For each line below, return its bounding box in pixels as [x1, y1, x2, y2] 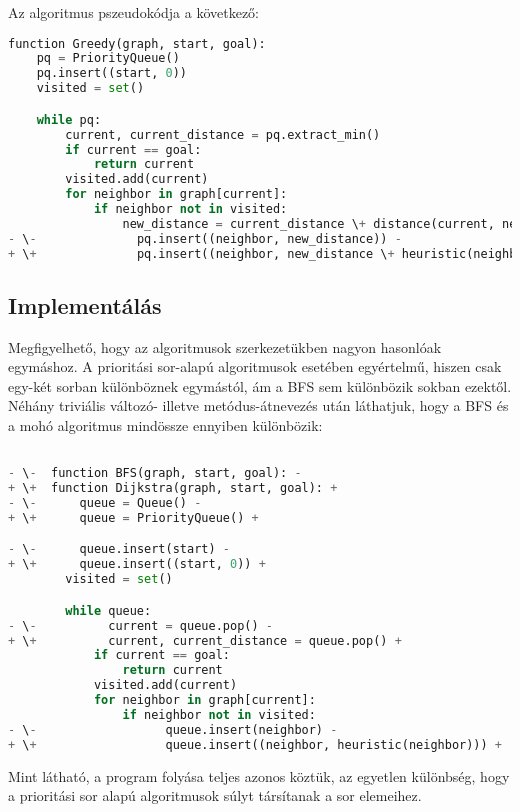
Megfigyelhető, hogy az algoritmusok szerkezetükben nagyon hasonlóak [8, 336, 442, 357]
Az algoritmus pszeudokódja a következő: [8, 2, 260, 22]
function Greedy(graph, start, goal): [8, 36, 266, 51]
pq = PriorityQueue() [36, 51, 180, 66]
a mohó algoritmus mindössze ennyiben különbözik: [8, 415, 323, 436]
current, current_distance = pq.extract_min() [65, 127, 381, 142]
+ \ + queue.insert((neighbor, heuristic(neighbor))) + [8, 737, 503, 752]
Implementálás [8, 289, 162, 320]
